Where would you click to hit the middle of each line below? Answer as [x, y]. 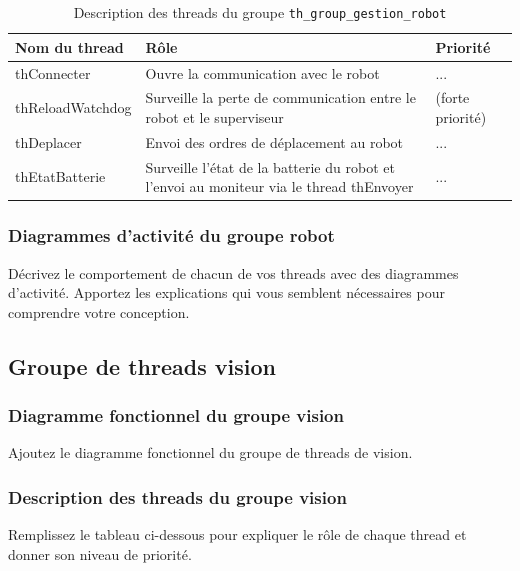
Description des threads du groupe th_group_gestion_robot [260, 12]
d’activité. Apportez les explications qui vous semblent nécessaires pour [226, 292]
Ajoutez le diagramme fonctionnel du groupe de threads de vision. [210, 452]
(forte [452, 97]
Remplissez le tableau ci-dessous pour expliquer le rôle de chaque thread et [237, 534]
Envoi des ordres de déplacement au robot [274, 141]
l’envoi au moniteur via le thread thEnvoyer [279, 186]
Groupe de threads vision [142, 365]
